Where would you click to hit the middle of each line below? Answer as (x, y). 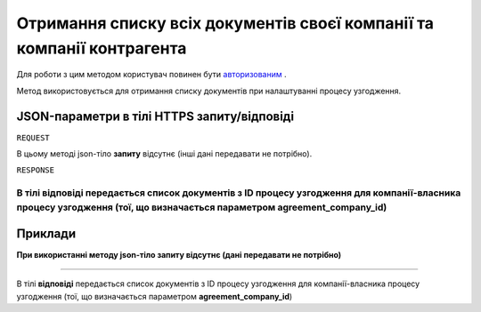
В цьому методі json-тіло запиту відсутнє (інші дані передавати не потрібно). (164, 154)
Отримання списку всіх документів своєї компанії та (225, 23)
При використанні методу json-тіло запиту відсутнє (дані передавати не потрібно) (179, 255)
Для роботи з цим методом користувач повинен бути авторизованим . (151, 75)
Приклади (46, 233)
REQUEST (33, 137)
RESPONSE (36, 170)
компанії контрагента (102, 48)
